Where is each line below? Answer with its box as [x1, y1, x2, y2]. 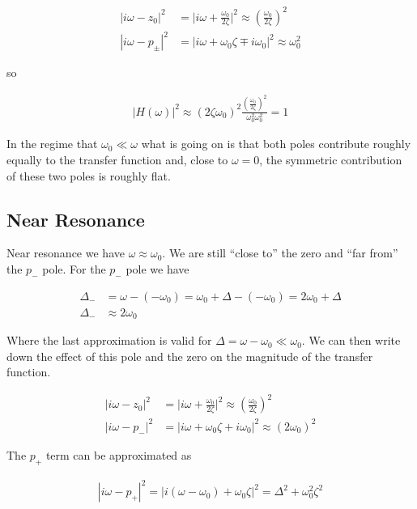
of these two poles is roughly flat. [6, 167, 171, 184]
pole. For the [42, 261, 106, 278]
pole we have [126, 261, 189, 278]
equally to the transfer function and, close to [6, 151, 228, 168]
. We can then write [301, 332, 401, 349]
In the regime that [6, 135, 98, 152]
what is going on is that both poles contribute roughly [141, 135, 411, 152]
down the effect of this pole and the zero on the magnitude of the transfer [6, 347, 373, 364]
